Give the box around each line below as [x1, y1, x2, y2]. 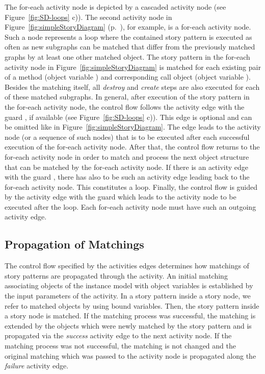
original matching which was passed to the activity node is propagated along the [5, 350, 256, 361]
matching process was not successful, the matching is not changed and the [5, 340, 236, 351]
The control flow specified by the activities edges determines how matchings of [5, 260, 249, 271]
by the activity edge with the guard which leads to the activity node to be [5, 191, 236, 202]
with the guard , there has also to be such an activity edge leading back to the [5, 171, 250, 182]
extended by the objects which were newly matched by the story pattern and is [5, 320, 252, 331]
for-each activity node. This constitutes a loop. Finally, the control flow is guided [5, 181, 258, 192]
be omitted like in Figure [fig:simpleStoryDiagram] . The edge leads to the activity [5, 121, 261, 132]
